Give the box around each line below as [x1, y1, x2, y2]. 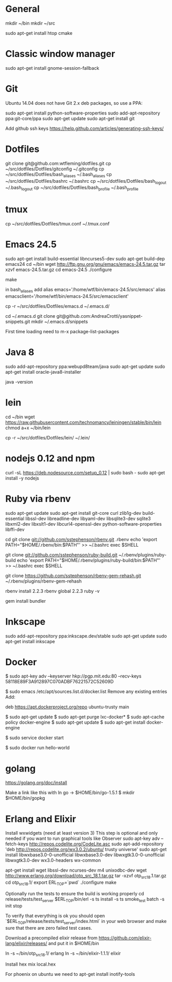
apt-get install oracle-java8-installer [5, 369, 81, 375]
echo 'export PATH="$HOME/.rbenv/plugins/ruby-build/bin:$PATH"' [17, 557, 161, 563]
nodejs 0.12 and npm [5, 452, 95, 464]
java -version [5, 378, 33, 385]
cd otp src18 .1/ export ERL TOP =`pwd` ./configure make [5, 879, 117, 887]
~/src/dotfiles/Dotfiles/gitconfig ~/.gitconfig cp [5, 165, 104, 172]
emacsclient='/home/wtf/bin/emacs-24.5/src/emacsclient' [5, 293, 129, 299]
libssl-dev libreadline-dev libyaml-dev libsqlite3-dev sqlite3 [25, 515, 151, 522]
